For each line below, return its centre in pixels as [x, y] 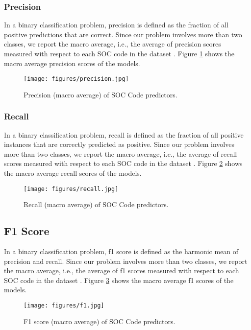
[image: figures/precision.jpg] [76, 79]
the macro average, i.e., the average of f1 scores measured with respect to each [122, 271]
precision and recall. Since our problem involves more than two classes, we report [126, 261]
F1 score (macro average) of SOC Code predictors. [100, 321]
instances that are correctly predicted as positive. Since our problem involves [119, 144]
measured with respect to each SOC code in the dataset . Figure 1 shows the [119, 53]
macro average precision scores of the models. [72, 63]
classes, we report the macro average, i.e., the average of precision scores [113, 44]
